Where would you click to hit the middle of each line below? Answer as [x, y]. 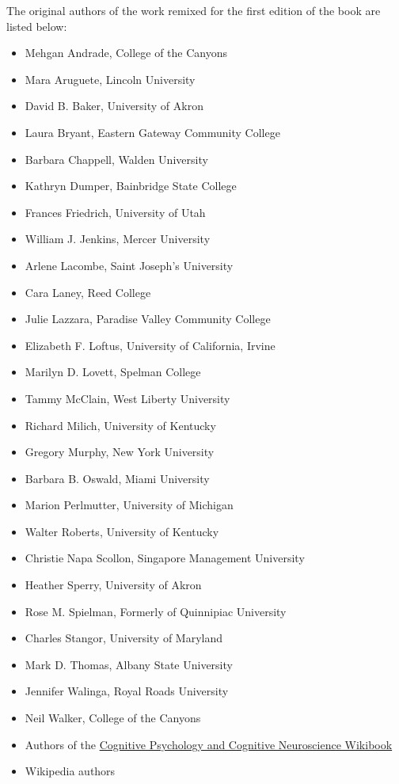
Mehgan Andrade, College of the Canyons [126, 53]
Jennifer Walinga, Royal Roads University [127, 691]
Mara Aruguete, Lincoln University [110, 79]
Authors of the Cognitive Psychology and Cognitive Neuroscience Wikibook [209, 744]
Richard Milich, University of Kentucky [120, 425]
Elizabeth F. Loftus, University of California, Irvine [150, 345]
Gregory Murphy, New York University [120, 452]
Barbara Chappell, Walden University [116, 159]
